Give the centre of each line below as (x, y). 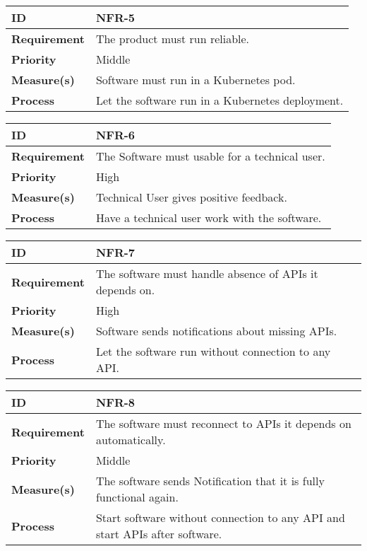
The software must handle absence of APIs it (207, 273)
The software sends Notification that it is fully (210, 481)
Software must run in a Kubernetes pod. (195, 80)
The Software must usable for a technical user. (210, 156)
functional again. (137, 497)
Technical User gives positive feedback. (191, 197)
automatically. (131, 440)
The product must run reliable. (173, 39)
